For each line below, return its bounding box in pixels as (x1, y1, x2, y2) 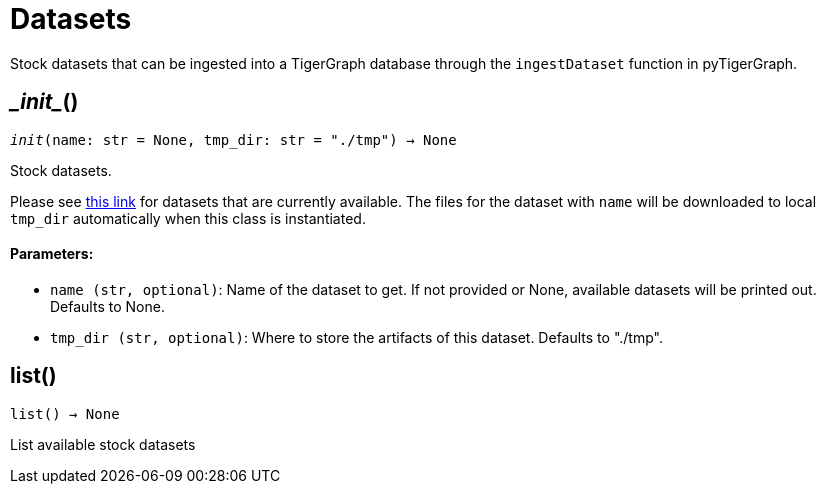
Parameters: (10, 245, 94, 263)
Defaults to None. (50, 297, 165, 315)
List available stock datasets (10, 435, 196, 453)
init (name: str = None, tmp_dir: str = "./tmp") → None (10, 131, 457, 148)
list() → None (10, 405, 120, 422)
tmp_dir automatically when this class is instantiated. (10, 209, 366, 227)
